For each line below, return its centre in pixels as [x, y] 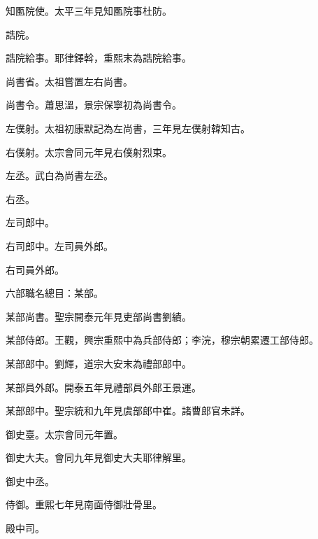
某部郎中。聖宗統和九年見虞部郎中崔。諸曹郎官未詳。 [128, 411]
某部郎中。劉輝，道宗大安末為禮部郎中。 [99, 363]
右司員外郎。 [35, 269]
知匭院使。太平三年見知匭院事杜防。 [89, 10]
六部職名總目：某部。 [55, 293]
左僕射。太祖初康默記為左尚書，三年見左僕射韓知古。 [128, 128]
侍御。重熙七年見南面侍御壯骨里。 [84, 504]
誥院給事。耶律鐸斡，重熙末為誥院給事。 [99, 58]
